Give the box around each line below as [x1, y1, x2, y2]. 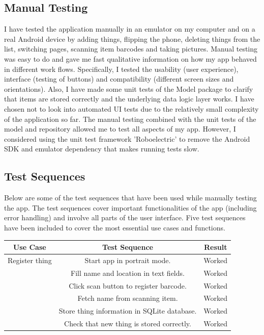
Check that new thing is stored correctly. [64, 318, 191, 329]
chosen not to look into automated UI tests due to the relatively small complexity [4, 103, 259, 114]
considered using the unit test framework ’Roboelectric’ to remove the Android [4, 133, 250, 144]
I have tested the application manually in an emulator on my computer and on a [4, 23, 255, 34]
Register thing [8, 254, 52, 265]
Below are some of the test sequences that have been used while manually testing [4, 192, 257, 203]
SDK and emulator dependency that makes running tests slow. [4, 143, 199, 154]
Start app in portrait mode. [84, 254, 171, 265]
